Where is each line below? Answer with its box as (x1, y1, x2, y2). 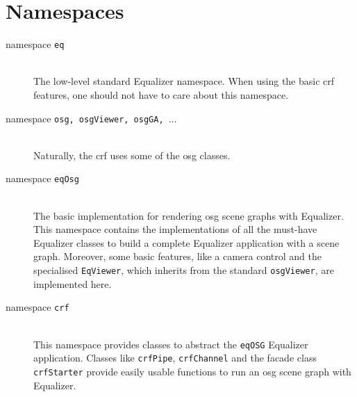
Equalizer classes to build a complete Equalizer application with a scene (33, 235, 340, 250)
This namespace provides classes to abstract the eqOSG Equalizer (33, 337, 308, 351)
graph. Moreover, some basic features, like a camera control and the (33, 249, 322, 264)
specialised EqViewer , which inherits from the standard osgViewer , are (33, 263, 334, 277)
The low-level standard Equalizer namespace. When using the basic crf (33, 74, 335, 88)
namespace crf (6, 300, 69, 314)
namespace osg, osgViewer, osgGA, (6, 111, 164, 125)
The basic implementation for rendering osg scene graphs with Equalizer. (33, 208, 344, 222)
